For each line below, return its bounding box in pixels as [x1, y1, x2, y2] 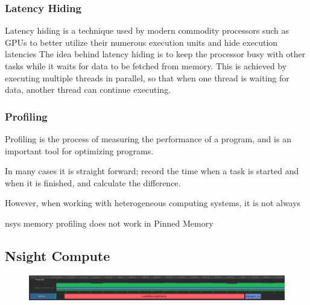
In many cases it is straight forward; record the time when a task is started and [5, 165, 299, 177]
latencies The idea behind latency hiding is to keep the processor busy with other [5, 48, 306, 60]
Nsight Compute [5, 246, 110, 265]
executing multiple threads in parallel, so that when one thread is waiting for [5, 71, 289, 84]
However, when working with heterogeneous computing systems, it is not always [5, 197, 301, 209]
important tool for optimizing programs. [5, 144, 154, 157]
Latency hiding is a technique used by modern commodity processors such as [5, 24, 289, 37]
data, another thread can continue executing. [5, 83, 171, 96]
